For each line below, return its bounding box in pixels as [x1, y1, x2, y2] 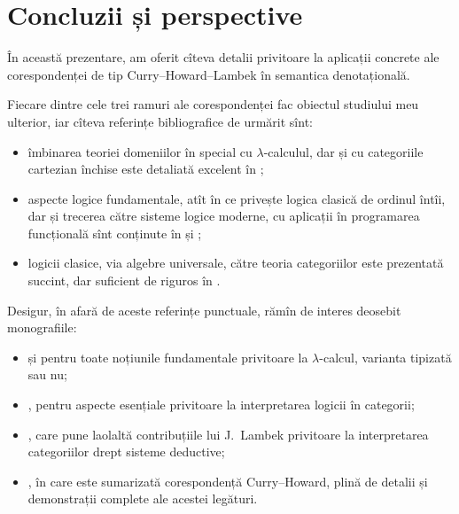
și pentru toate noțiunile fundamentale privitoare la [27, 347, 308, 366]
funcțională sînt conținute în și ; [27, 223, 202, 242]
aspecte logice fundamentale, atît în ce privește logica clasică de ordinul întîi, [27, 189, 446, 207]
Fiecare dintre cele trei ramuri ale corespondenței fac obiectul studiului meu [7, 95, 419, 113]
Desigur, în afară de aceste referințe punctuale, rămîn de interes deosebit [7, 300, 401, 319]
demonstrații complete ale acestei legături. [27, 489, 258, 508]
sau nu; [27, 365, 67, 384]
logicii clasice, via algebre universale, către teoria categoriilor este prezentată [27, 253, 444, 272]
